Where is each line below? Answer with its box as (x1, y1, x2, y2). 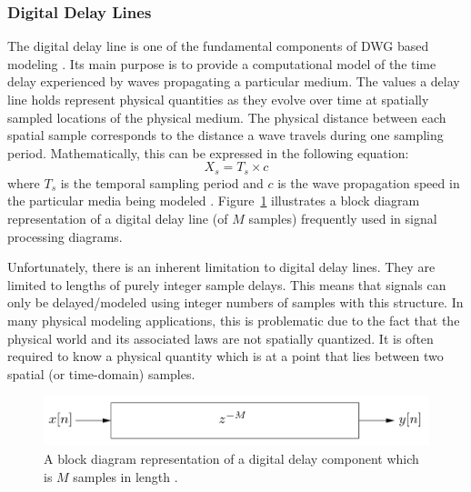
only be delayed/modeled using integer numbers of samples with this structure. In (7, 293, 464, 312)
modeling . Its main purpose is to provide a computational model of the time (7, 54, 436, 73)
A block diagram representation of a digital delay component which (44, 448, 419, 467)
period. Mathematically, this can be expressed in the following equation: (7, 143, 409, 162)
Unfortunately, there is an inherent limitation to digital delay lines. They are (7, 257, 436, 276)
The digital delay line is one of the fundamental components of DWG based (7, 36, 429, 55)
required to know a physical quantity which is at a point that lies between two (7, 346, 444, 366)
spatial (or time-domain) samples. (7, 364, 195, 383)
